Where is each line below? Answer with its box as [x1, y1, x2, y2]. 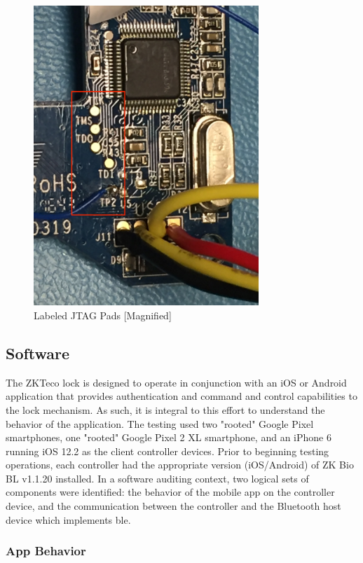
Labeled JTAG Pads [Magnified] [34, 307, 172, 322]
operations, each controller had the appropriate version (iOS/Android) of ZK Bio [6, 457, 354, 472]
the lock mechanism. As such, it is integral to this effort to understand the [6, 402, 325, 417]
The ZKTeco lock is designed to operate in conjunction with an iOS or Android [6, 375, 347, 389]
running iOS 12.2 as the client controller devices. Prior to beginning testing [6, 443, 329, 458]
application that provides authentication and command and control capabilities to [6, 389, 357, 403]
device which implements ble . [6, 512, 131, 527]
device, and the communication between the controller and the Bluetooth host [6, 499, 341, 513]
